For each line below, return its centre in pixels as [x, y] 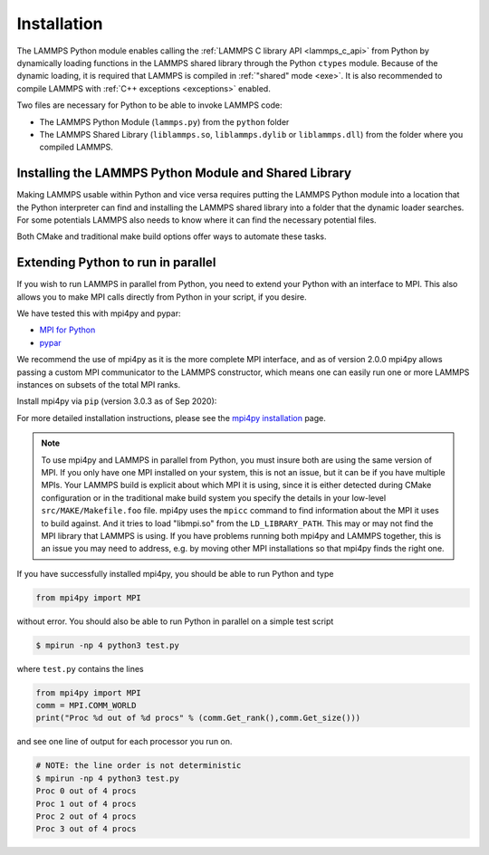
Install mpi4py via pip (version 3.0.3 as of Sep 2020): [117, 401]
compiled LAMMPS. [76, 147]
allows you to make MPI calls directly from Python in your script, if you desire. [162, 297]
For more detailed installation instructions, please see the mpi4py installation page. [171, 418]
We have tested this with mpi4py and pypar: [99, 313]
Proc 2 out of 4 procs [86, 816]
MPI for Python [67, 330]
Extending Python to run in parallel [116, 263]
